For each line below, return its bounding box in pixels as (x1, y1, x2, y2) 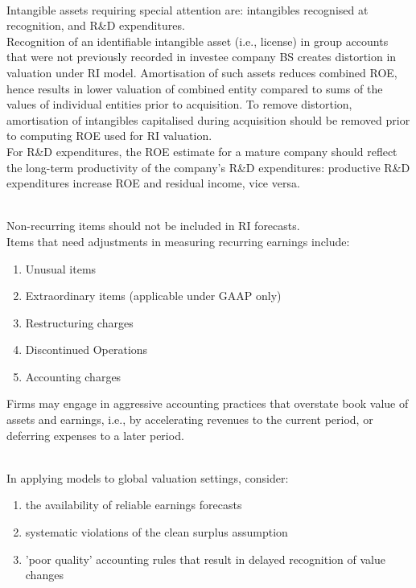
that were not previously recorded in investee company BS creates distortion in (6, 48, 397, 65)
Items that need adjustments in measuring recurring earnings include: (6, 232, 350, 249)
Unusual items (25, 260, 97, 277)
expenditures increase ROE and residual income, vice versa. (6, 175, 300, 191)
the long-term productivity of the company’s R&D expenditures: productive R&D (6, 158, 410, 175)
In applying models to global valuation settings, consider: (6, 469, 289, 486)
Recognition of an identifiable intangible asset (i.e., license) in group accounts (6, 32, 389, 49)
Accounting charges (25, 368, 122, 384)
